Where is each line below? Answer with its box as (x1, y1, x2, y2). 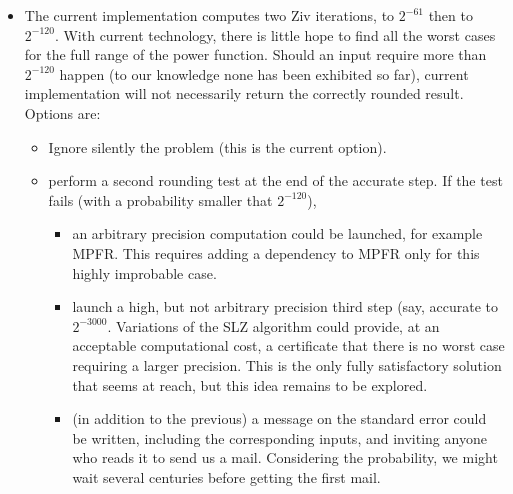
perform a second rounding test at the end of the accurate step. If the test (48, 170, 503, 191)
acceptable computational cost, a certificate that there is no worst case (72, 335, 505, 356)
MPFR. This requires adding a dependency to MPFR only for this (72, 242, 480, 263)
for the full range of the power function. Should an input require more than (24, 44, 487, 65)
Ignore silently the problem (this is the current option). (48, 136, 387, 157)
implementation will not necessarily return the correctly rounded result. (24, 83, 464, 104)
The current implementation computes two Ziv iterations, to (24, 5, 395, 25)
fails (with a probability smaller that (48, 189, 273, 210)
